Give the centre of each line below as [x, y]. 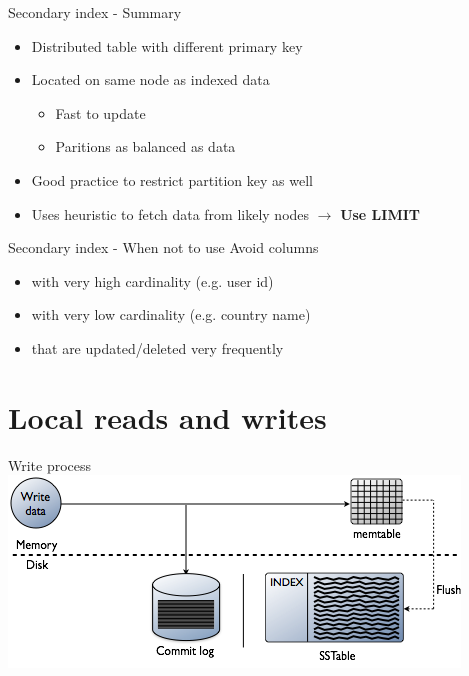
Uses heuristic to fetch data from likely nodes [170, 213]
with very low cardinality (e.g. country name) [171, 314]
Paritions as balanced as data [145, 146]
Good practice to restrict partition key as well [172, 179]
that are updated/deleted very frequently [157, 347]
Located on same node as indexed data [150, 79]
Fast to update [100, 112]
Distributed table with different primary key [167, 45]
